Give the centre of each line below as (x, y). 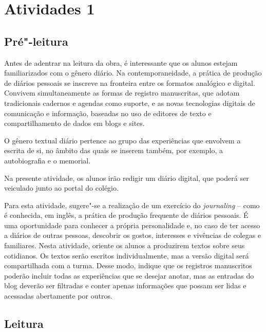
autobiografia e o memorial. (47, 160)
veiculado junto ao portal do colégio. (61, 188)
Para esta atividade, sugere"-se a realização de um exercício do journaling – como (132, 205)
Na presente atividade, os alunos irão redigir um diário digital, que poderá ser (127, 178)
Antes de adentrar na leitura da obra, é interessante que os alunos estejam (121, 62)
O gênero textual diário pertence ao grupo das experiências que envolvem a (122, 140)
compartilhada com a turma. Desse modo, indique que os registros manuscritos (128, 265)
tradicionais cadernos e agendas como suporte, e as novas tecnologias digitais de (130, 103)
